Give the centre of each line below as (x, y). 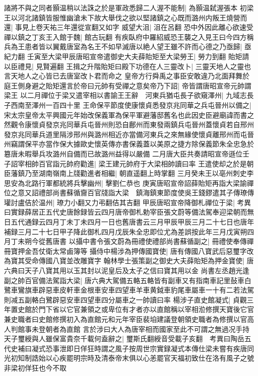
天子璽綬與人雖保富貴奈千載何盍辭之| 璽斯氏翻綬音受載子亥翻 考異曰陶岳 (124, 338)
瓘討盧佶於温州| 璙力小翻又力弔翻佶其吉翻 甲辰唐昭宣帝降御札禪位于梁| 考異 (128, 202)
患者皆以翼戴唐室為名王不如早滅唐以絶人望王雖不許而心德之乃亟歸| (133, 46)
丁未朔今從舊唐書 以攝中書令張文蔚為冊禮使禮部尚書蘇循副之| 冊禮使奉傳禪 (132, 241)
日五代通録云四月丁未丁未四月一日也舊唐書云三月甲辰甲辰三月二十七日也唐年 (129, 222)
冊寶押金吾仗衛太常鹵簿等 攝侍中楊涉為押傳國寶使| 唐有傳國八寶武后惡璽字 (126, 251)
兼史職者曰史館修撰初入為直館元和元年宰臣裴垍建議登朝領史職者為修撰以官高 (129, 319)
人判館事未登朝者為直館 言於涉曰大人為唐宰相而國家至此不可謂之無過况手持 (127, 329)
